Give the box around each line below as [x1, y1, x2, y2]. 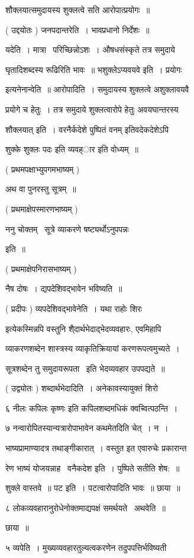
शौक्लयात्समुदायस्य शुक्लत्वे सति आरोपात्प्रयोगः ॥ [5, 4, 150, 15]
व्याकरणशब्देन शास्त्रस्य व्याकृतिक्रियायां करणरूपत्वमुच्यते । [5, 342, 180, 355]
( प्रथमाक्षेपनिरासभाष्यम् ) [5, 262, 77, 275]
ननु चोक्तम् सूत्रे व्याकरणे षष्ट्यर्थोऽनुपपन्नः [5, 222, 129, 235]
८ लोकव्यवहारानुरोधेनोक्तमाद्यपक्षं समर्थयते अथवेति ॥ [5, 501, 166, 514]
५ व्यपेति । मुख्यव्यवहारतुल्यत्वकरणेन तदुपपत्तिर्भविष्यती [5, 541, 167, 554]
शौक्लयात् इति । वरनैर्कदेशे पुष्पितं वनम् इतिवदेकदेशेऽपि [5, 123, 169, 135]
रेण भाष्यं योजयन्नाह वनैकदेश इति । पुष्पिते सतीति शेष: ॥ [5, 461, 180, 474]
